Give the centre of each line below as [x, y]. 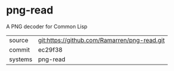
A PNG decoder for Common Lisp [47, 26]
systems [21, 59]
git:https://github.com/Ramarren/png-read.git [101, 40]
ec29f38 [50, 49]
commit [19, 49]
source [19, 40]
